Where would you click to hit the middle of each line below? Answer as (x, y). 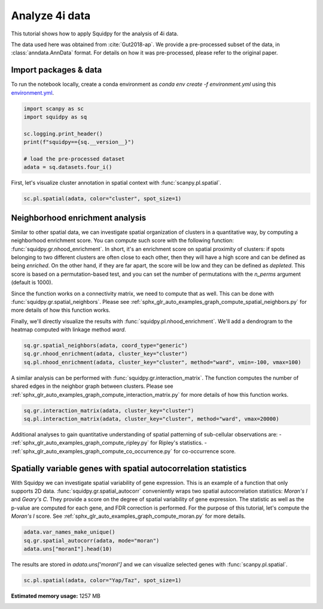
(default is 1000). (32, 282)
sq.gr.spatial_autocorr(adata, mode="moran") (92, 540)
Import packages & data (57, 70)
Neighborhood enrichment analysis (79, 218)
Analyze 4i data (51, 16)
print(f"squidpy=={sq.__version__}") (79, 142)
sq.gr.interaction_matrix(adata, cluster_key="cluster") (109, 410)
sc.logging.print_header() (63, 134)
